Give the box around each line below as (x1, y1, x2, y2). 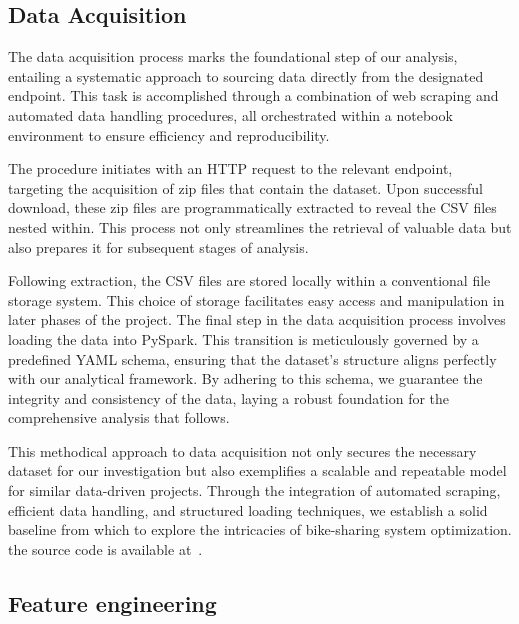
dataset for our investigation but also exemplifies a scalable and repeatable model (8, 460, 507, 481)
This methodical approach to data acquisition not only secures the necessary (8, 440, 477, 461)
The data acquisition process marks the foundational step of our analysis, (8, 46, 458, 67)
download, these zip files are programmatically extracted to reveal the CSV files (8, 197, 497, 218)
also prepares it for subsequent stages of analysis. (8, 236, 309, 257)
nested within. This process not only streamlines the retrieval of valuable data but (8, 216, 512, 237)
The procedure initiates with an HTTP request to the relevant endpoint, (8, 158, 453, 179)
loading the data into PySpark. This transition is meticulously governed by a (8, 328, 479, 349)
